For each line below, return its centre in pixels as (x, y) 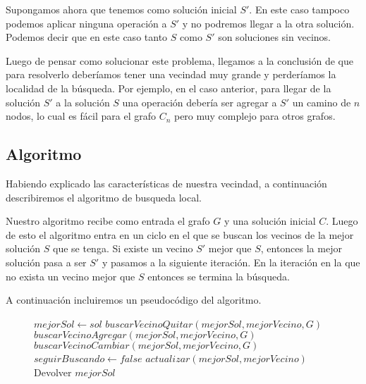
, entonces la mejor (301, 248)
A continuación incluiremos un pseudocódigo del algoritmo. (134, 300)
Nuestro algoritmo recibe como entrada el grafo (108, 221)
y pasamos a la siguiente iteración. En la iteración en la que (231, 262)
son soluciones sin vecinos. (274, 37)
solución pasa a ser (46, 262)
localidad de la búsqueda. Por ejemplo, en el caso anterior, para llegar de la (169, 88)
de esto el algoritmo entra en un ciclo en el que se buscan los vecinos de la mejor (180, 234)
